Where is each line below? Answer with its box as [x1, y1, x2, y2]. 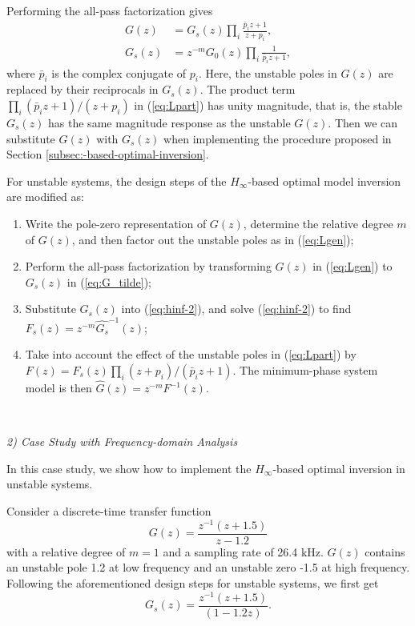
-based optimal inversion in [272, 459, 405, 476]
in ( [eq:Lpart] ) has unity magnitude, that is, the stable [134, 97, 402, 113]
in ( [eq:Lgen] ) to [312, 258, 393, 275]
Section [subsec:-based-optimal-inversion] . [6, 146, 209, 163]
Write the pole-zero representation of [25, 215, 207, 231]
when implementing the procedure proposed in [163, 130, 392, 146]
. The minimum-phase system [232, 361, 378, 378]
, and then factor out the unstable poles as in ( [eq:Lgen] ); [71, 231, 354, 247]
